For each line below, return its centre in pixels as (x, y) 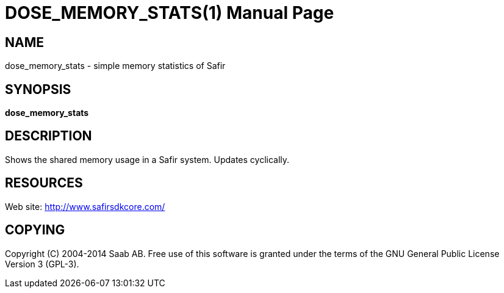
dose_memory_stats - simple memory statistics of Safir (115, 66)
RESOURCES (44, 183)
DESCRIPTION (49, 136)
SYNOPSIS (38, 89)
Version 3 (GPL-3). (42, 264)
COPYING (35, 230)
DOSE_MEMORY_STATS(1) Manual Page (170, 13)
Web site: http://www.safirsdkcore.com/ (85, 206)
